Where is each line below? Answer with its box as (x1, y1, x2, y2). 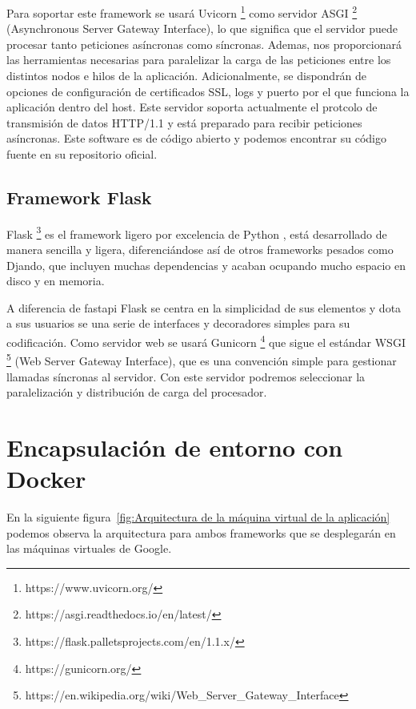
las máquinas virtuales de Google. (6, 540, 172, 557)
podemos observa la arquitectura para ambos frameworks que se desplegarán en (6, 524, 396, 541)
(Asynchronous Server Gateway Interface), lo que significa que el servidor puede (6, 20, 398, 37)
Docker (6, 462, 86, 495)
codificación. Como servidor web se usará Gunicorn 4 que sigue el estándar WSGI (6, 332, 406, 350)
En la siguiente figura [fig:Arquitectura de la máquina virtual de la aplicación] (6, 509, 390, 526)
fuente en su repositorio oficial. (6, 146, 158, 162)
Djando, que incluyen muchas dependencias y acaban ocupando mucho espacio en (6, 256, 406, 273)
